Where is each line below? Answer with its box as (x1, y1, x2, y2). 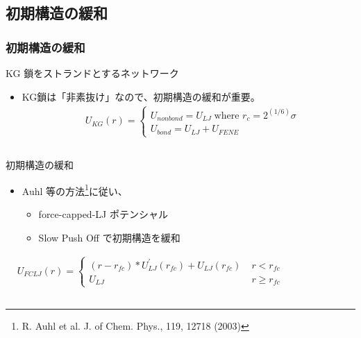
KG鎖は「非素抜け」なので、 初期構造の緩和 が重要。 (22, 89, 260, 103)
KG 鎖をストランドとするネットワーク (6, 66, 179, 80)
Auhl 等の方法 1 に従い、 (22, 181, 128, 198)
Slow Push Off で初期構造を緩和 (38, 230, 180, 244)
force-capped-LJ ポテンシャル (38, 206, 168, 221)
